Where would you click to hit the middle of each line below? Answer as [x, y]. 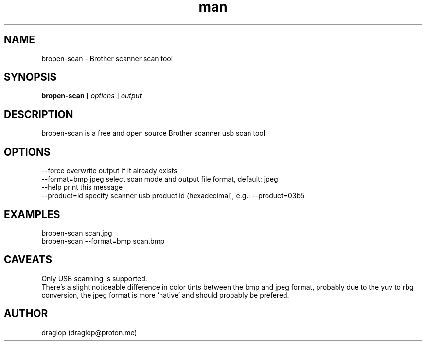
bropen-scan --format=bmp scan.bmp [103, 241]
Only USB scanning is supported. [94, 278]
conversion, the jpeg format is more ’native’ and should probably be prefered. [165, 295]
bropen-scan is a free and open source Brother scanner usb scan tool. [154, 133]
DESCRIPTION [39, 114]
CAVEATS [28, 260]
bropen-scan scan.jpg [77, 233]
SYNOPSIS [30, 77]
